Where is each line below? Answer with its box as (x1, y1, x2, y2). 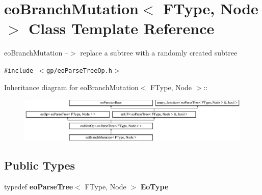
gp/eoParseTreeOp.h (46, 67, 112, 74)
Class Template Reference (29, 18, 215, 39)
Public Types (4, 157, 75, 173)
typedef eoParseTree (4, 181, 73, 192)
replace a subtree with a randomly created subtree (80, 47, 238, 58)
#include (4, 67, 34, 74)
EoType (140, 181, 169, 192)
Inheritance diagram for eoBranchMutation (4, 81, 139, 92)
